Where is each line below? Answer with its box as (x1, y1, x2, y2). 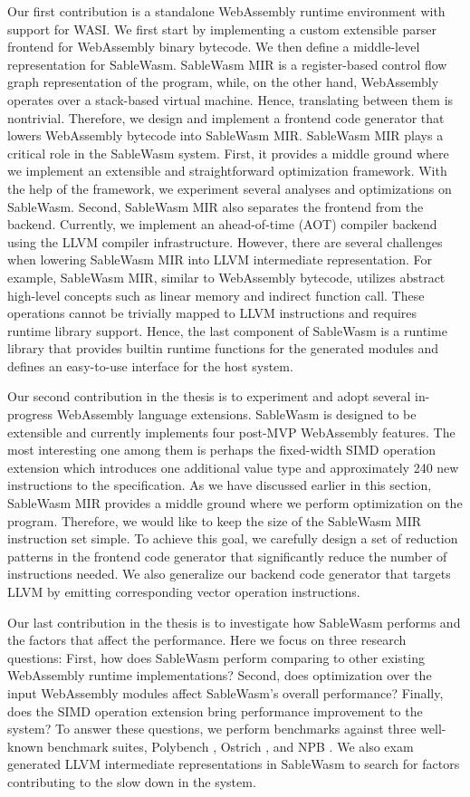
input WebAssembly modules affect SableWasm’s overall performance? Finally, (7, 683, 444, 702)
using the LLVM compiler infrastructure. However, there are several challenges (7, 232, 443, 251)
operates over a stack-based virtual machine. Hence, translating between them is (7, 90, 454, 109)
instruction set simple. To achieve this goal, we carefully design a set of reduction (7, 529, 458, 548)
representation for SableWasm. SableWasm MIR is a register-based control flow (7, 54, 447, 73)
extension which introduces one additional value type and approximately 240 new (7, 457, 459, 476)
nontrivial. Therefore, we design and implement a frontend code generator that (7, 108, 445, 127)
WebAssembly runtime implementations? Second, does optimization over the (7, 666, 432, 685)
